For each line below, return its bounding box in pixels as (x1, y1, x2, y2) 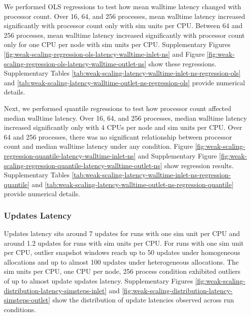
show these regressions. (148, 58, 217, 68)
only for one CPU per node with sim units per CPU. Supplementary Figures (4, 39, 231, 49)
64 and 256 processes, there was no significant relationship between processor (4, 131, 232, 142)
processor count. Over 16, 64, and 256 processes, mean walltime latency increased (4, 11, 245, 21)
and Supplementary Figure (138, 150, 217, 160)
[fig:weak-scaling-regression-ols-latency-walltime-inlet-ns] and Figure (4, 48, 205, 59)
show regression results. (164, 160, 234, 170)
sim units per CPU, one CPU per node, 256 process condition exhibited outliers (4, 266, 241, 276)
